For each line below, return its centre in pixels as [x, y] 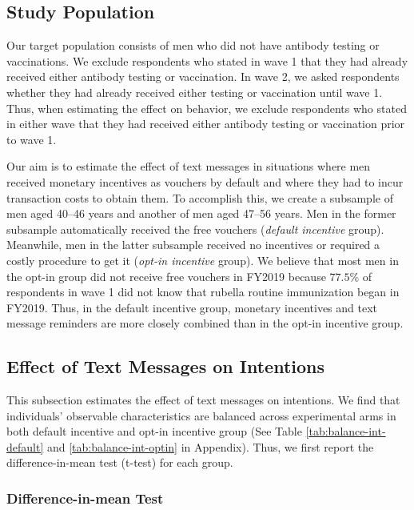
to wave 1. [32, 139]
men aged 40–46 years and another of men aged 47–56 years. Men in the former [201, 213]
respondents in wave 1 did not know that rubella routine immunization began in [203, 292]
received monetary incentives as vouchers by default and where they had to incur [205, 181]
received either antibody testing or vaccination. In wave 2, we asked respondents [203, 76]
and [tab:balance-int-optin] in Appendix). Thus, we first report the [210, 446]
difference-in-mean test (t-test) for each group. [120, 462]
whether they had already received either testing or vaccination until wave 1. [195, 92]
